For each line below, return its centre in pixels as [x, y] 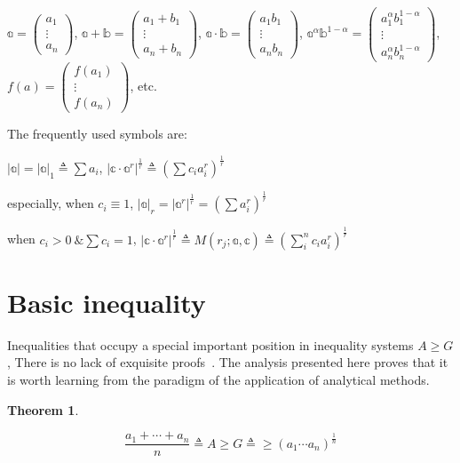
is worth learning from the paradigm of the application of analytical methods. [218, 379]
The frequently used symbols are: [97, 133]
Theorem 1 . [43, 409]
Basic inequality [107, 302]
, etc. [143, 85]
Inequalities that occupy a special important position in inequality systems [210, 344]
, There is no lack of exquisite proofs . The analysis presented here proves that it [228, 362]
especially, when [51, 203]
